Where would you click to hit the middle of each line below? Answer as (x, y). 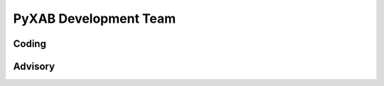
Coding (30, 44)
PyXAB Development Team (95, 18)
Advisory (34, 66)
